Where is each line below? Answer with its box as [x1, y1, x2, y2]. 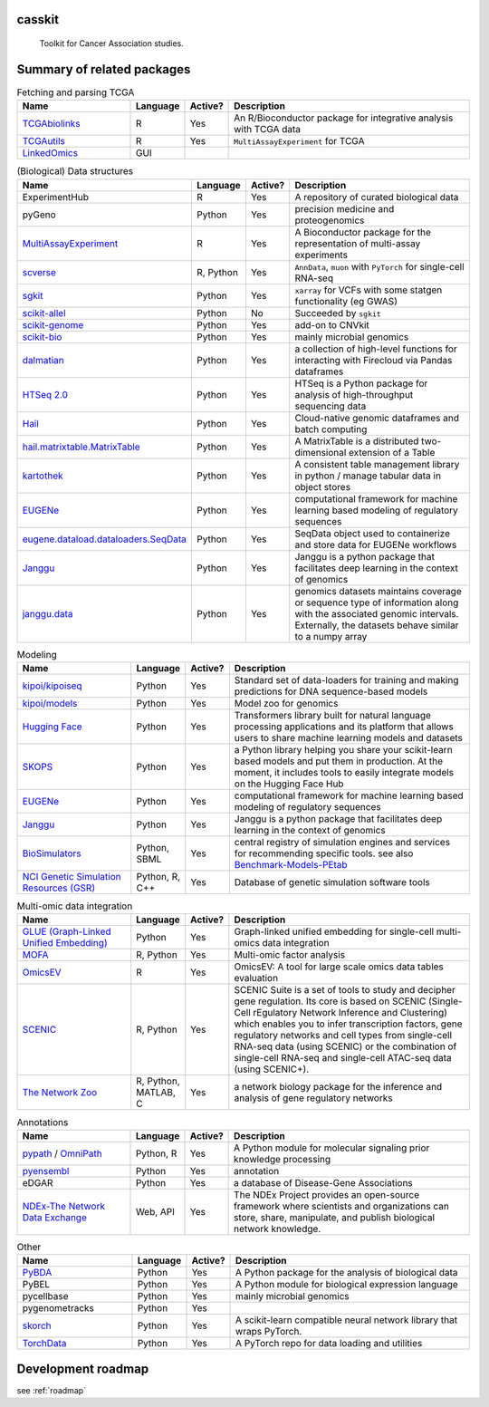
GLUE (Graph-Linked [22, 925, 112, 938]
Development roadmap [16, 1361, 149, 1376]
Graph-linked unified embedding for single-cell [234, 925, 435, 938]
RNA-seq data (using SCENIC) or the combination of [234, 1040, 457, 1053]
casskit [16, 12, 59, 27]
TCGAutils [22, 135, 65, 148]
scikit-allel [22, 306, 67, 319]
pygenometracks [22, 1302, 95, 1315]
